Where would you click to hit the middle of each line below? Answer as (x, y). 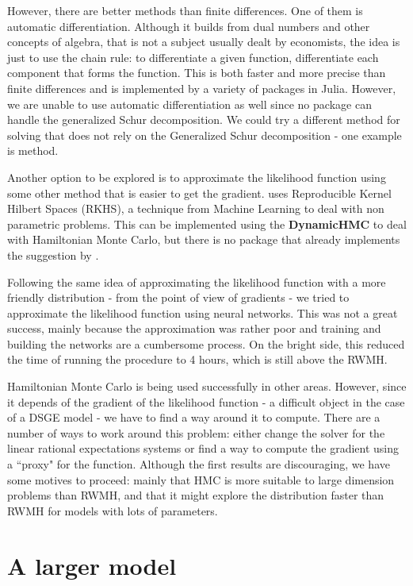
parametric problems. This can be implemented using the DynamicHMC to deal (207, 224)
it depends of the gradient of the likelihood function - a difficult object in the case (206, 401)
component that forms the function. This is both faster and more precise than (197, 73)
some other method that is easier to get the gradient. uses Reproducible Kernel (199, 193)
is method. (33, 150)
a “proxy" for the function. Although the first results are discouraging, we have (199, 464)
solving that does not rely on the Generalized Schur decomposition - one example (205, 135)
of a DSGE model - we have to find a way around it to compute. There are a (194, 417)
